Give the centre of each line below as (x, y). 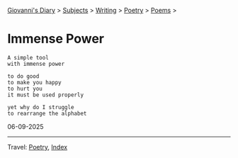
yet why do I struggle (41, 107)
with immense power (36, 64)
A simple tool (28, 57)
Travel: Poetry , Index (38, 147)
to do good (23, 76)
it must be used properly (45, 95)
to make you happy (34, 82)
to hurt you (25, 89)
